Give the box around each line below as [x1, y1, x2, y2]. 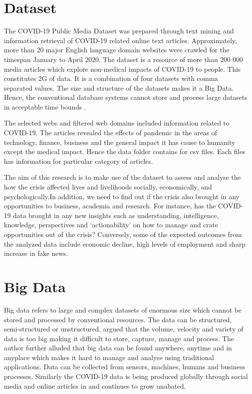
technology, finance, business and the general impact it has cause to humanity [4, 137, 235, 147]
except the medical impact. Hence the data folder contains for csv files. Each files [4, 146, 246, 157]
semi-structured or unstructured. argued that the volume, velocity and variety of [4, 324, 244, 334]
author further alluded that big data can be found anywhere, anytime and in [4, 343, 232, 353]
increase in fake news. [4, 248, 68, 258]
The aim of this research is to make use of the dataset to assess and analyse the [4, 172, 241, 182]
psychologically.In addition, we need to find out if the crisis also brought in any [4, 191, 239, 201]
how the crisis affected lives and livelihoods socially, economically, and [4, 182, 212, 192]
